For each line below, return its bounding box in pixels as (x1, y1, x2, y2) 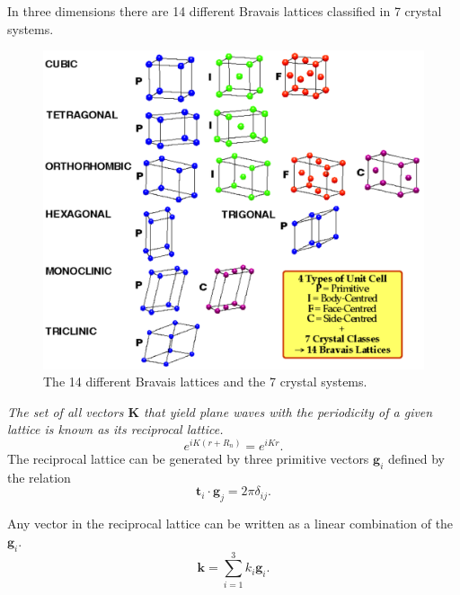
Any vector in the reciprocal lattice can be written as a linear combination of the (7, 514, 454, 533)
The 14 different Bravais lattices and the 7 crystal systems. (43, 372, 367, 391)
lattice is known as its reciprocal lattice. (7, 420, 224, 439)
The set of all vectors (7, 402, 124, 421)
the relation (7, 467, 71, 486)
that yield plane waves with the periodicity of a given (144, 402, 433, 421)
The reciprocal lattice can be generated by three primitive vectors (7, 449, 369, 468)
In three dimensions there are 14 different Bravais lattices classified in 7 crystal (7, 2, 442, 20)
